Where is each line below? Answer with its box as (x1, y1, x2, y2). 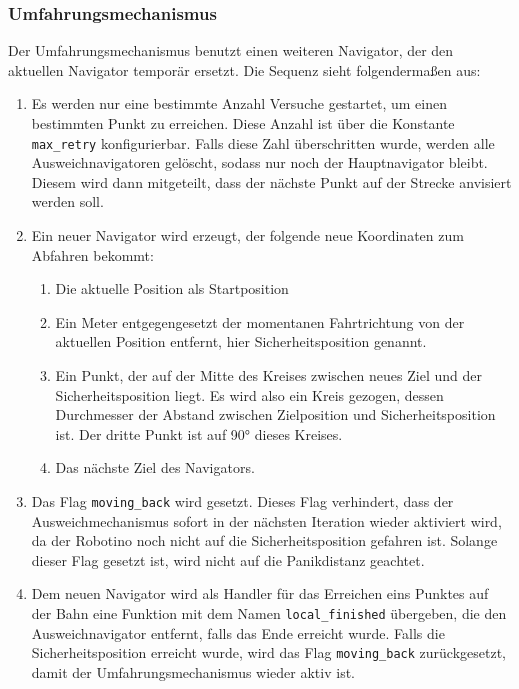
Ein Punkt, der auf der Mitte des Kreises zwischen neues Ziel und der (55, 365, 482, 385)
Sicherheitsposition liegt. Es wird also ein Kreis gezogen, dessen (55, 384, 444, 405)
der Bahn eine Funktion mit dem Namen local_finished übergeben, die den (31, 603, 507, 623)
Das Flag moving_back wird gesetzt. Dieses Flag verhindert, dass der (31, 490, 454, 511)
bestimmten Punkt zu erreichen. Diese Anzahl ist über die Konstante (31, 113, 455, 133)
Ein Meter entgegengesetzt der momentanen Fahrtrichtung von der (55, 311, 465, 332)
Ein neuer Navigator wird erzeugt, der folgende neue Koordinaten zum (31, 225, 464, 246)
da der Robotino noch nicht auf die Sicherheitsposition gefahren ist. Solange (31, 530, 498, 551)
